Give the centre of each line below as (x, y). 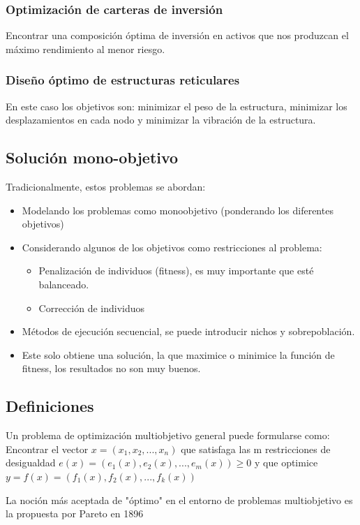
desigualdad (31, 463)
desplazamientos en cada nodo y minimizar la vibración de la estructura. (161, 120)
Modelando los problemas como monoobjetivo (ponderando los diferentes (178, 210)
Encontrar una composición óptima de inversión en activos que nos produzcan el (177, 35)
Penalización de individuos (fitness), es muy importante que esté (176, 271)
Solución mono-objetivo (92, 157)
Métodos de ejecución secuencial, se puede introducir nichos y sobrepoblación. (188, 331)
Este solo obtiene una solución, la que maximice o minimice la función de (178, 354)
